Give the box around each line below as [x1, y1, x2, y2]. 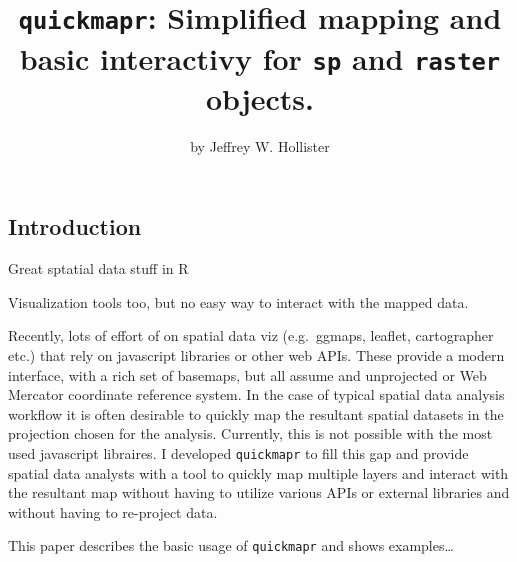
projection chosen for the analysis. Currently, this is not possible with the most [8, 423, 493, 444]
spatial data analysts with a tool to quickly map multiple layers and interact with [8, 462, 509, 483]
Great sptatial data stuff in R [8, 258, 189, 279]
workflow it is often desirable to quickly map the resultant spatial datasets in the [8, 403, 504, 424]
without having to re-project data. [8, 501, 218, 522]
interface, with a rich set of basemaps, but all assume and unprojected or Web [8, 364, 487, 385]
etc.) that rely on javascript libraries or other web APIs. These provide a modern [8, 344, 505, 365]
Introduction [8, 211, 142, 242]
